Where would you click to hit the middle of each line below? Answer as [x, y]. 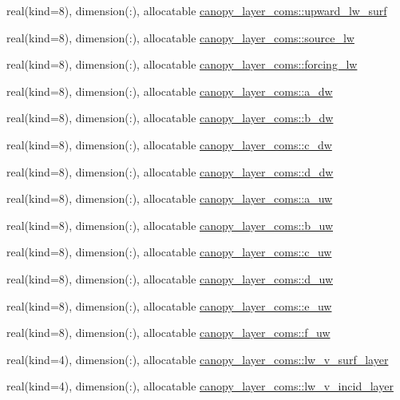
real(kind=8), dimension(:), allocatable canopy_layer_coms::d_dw [170, 171]
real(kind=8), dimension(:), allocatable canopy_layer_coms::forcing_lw [182, 64]
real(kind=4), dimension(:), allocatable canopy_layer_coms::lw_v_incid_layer [200, 386]
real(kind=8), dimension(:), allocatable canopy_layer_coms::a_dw [170, 91]
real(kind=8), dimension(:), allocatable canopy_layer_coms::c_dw [169, 144]
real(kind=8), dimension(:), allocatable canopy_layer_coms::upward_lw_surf [197, 10]
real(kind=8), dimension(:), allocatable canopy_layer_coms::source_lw [180, 37]
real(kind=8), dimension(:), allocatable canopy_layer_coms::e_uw [169, 305]
